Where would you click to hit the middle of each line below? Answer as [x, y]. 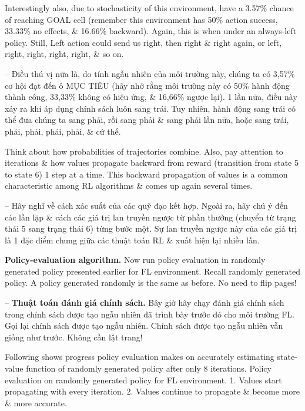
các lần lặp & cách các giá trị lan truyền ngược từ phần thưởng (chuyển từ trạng [150, 217]
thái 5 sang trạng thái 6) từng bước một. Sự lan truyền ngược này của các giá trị [151, 228]
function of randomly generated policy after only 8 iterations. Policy [149, 368]
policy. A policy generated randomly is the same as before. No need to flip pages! [151, 283]
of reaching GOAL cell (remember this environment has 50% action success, [141, 19]
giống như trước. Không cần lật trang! [74, 337]
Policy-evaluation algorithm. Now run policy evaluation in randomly [135, 260]
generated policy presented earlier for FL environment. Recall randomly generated [153, 271]
